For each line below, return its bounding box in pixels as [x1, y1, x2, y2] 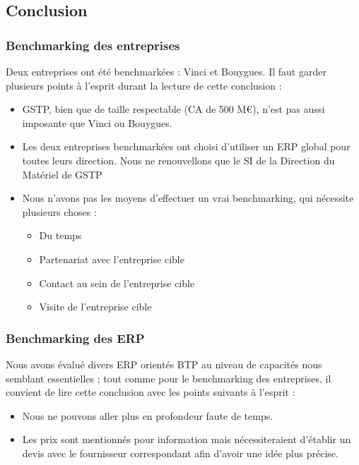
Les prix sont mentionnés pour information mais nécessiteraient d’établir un [22, 432, 351, 447]
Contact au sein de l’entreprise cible [39, 275, 195, 290]
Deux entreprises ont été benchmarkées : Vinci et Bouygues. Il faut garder [6, 64, 326, 78]
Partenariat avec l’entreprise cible [39, 251, 184, 266]
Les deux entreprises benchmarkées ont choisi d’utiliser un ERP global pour [22, 139, 351, 154]
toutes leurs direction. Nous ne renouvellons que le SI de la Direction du [22, 152, 335, 167]
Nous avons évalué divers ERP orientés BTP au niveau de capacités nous [6, 356, 322, 371]
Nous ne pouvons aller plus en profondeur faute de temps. [22, 408, 273, 423]
